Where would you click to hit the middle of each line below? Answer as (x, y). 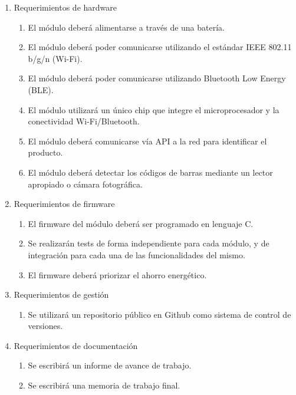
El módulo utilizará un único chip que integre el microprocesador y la (154, 109)
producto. (45, 152)
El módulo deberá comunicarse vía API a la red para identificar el (147, 141)
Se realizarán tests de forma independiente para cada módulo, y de (149, 243)
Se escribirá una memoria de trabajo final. (104, 385)
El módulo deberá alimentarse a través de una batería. (126, 27)
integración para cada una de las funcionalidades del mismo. (137, 254)
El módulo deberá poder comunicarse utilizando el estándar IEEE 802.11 (160, 47)
